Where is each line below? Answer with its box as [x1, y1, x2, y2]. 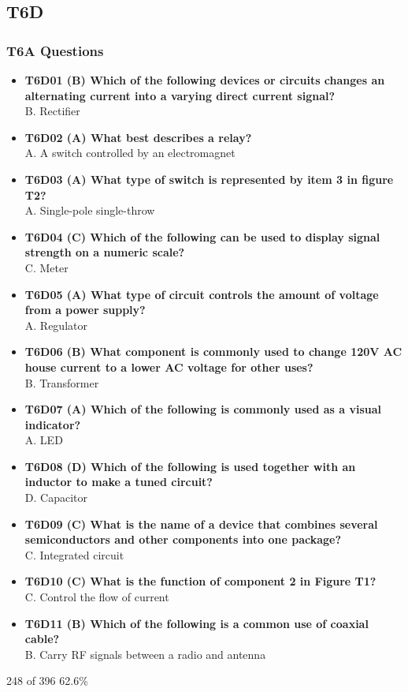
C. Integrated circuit [24, 546, 124, 563]
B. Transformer [24, 374, 99, 391]
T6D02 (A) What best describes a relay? [24, 129, 252, 145]
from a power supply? [24, 301, 146, 318]
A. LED [24, 432, 63, 448]
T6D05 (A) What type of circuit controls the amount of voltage [24, 286, 379, 302]
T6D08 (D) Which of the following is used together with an [24, 458, 356, 474]
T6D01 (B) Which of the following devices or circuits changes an [24, 72, 385, 88]
